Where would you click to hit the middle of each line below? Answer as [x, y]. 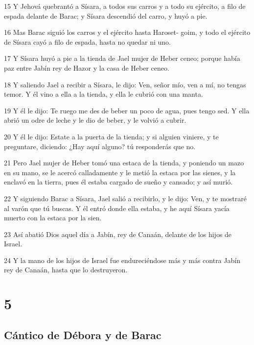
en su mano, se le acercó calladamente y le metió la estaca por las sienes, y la [120, 172]
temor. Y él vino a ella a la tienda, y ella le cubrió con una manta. [104, 94]
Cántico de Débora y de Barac [83, 334]
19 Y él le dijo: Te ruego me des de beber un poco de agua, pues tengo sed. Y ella [127, 110]
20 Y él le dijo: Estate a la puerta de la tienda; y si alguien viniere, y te [111, 136]
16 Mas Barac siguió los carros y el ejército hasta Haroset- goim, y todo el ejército [127, 32]
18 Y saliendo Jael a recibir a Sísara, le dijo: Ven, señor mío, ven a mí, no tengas [125, 84]
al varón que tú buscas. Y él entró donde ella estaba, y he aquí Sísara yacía [117, 208]
